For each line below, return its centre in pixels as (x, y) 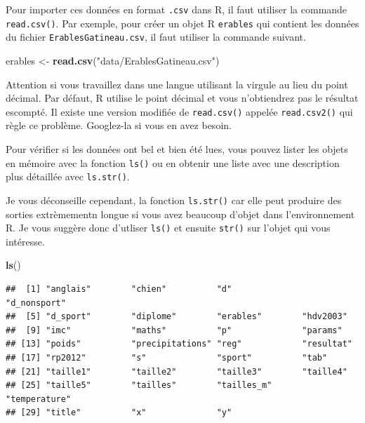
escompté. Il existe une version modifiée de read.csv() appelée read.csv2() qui (179, 111)
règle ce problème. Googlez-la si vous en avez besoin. (119, 125)
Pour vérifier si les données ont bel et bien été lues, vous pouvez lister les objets (177, 149)
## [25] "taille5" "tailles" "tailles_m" (139, 385)
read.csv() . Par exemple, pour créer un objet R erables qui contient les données (182, 23)
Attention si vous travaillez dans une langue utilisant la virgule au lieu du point (177, 84)
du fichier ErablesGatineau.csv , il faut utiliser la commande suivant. (156, 37)
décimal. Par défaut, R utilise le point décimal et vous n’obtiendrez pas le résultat (182, 98)
